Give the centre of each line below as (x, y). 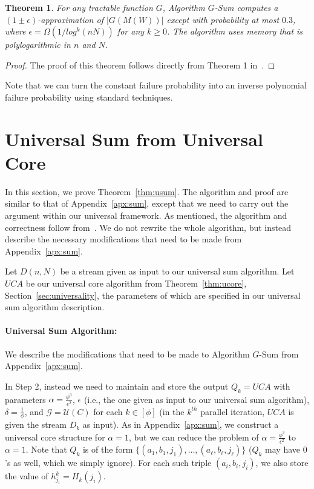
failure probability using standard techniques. (89, 97)
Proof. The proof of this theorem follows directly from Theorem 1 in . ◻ (140, 65)
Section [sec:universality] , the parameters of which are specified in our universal (153, 295)
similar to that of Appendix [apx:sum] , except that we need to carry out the (147, 203)
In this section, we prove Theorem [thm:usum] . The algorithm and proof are (147, 191)
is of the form (108, 449)
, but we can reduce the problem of (194, 437)
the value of (27, 476)
